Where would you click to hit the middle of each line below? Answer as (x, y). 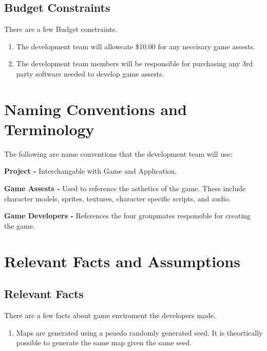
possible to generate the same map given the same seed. (104, 343)
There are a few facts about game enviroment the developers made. (110, 315)
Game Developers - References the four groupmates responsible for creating (128, 216)
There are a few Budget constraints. (61, 29)
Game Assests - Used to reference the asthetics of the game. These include (125, 188)
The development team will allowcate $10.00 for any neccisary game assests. (136, 46)
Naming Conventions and (96, 109)
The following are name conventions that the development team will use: (118, 153)
